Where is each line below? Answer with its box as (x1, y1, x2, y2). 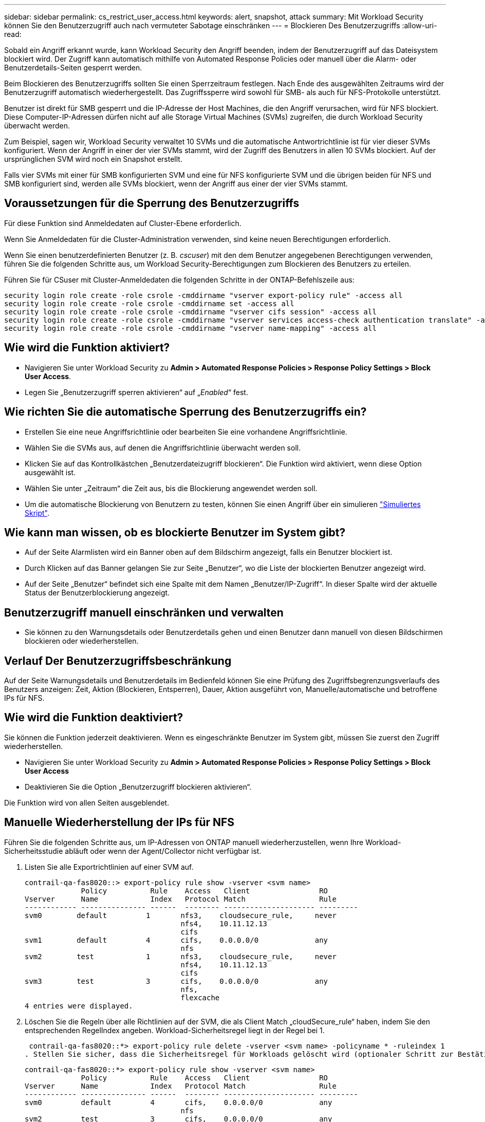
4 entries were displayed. (25, 1001, 133, 1010)
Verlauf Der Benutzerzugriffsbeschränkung (4, 654, 232, 667)
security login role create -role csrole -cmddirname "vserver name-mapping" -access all (4, 324, 377, 332)
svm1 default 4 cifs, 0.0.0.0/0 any (25, 936, 328, 944)
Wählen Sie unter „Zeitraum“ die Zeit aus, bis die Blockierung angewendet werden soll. (25, 483, 318, 493)
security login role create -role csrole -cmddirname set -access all (4, 299, 294, 308)
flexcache (180, 993, 220, 1002)
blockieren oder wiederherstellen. (25, 637, 139, 646)
